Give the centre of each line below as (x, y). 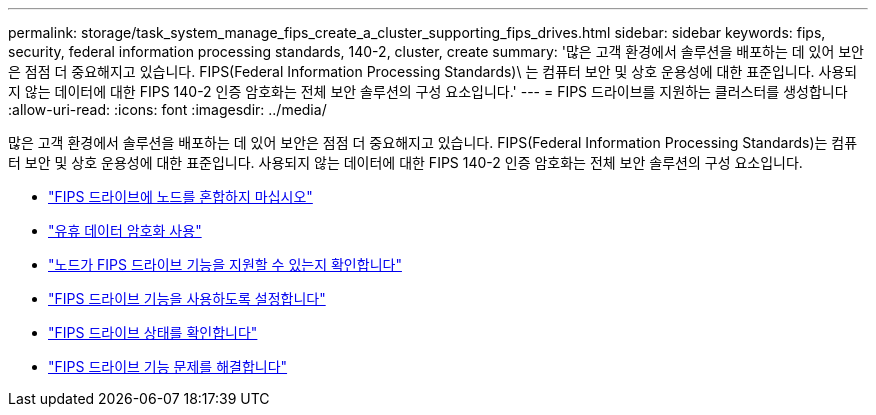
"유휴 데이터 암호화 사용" (125, 230)
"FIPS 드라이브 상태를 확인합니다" (153, 332)
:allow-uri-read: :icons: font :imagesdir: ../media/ (167, 109)
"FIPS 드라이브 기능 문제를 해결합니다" (168, 366)
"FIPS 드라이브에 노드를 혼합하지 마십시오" (180, 196)
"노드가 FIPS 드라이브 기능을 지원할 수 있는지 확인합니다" (225, 264)
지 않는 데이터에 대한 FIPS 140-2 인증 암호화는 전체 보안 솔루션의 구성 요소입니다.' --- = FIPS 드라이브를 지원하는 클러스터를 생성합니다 (428, 91)
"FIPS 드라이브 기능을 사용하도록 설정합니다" (187, 298)
